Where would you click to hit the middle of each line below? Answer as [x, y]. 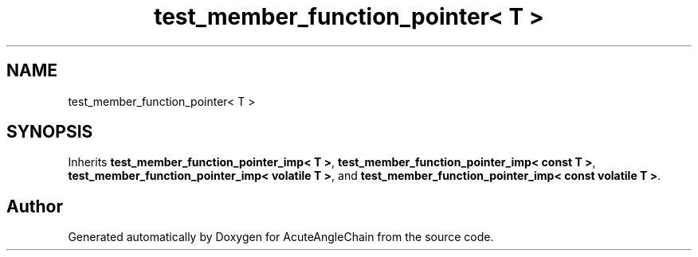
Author [35, 206]
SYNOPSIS [50, 132]
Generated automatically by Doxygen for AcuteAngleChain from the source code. [281, 237]
